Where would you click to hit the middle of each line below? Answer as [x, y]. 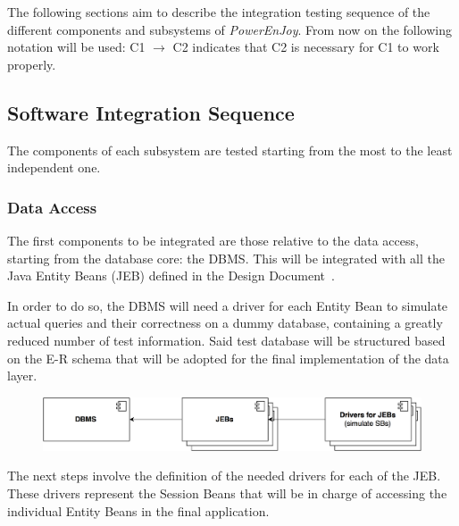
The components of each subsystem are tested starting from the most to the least [230, 150]
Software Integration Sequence [151, 112]
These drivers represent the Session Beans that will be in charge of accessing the [227, 493]
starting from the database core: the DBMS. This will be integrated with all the [226, 258]
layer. [22, 376]
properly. [32, 64]
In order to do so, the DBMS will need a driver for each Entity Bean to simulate [228, 305]
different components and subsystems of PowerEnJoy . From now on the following [230, 29]
